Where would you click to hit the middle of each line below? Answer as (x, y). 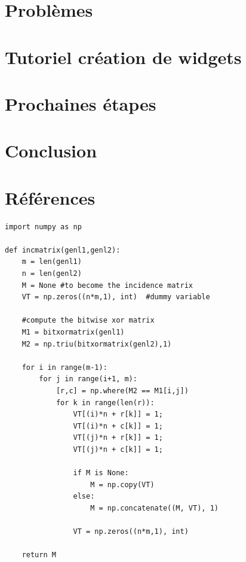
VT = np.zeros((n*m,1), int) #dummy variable (116, 297)
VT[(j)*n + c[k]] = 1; (118, 449)
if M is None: (101, 473)
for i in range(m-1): (64, 367)
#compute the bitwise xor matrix (88, 321)
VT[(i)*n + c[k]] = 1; (118, 426)
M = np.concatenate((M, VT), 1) (154, 508)
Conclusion (51, 151)
